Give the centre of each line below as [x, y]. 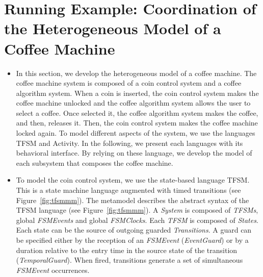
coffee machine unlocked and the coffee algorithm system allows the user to [133, 103]
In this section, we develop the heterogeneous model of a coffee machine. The [136, 73]
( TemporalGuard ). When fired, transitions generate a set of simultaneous [129, 260]
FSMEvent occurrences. [53, 270]
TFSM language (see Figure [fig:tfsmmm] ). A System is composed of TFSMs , [137, 210]
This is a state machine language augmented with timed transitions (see [128, 190]
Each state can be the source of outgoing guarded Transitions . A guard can [134, 230]
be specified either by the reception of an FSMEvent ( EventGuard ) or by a [132, 240]
